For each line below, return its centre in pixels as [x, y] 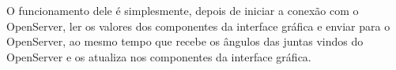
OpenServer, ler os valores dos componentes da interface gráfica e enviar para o [198, 26]
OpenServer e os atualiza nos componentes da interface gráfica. [159, 56]
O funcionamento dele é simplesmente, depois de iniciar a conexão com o [183, 10]
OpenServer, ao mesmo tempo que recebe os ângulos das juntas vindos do [185, 41]
